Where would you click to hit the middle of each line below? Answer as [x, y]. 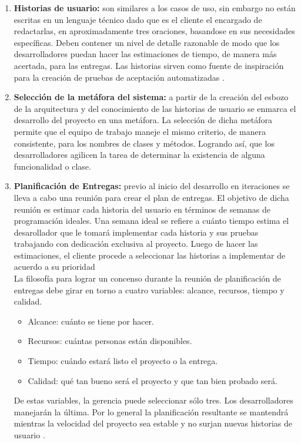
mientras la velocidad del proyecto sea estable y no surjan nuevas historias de [153, 423]
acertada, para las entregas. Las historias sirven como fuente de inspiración [149, 65]
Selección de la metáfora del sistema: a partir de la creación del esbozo [151, 97]
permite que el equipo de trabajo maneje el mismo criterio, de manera [140, 131]
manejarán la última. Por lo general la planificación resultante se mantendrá [151, 411]
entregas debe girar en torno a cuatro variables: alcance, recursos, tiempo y [149, 290]
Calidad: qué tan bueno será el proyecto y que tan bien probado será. [153, 380]
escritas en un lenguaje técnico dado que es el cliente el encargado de [138, 19]
